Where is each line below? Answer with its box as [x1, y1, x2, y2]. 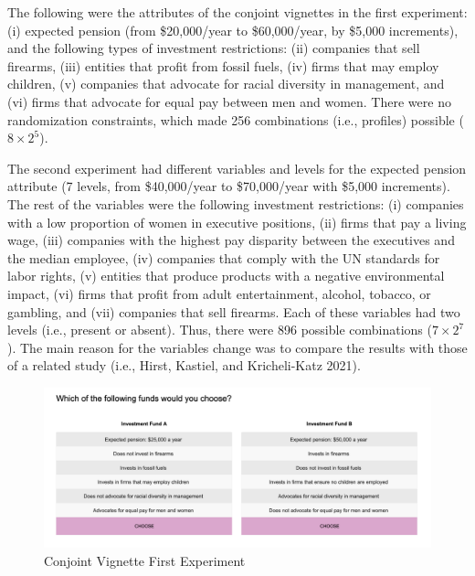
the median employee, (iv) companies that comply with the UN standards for [7, 248, 440, 267]
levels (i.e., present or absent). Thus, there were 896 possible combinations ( [7, 320, 432, 339]
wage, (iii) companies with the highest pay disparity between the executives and [7, 230, 455, 250]
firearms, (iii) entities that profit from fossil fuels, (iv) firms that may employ [7, 56, 439, 75]
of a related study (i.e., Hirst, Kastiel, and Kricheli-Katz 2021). [7, 356, 361, 375]
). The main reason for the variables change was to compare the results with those [7, 337, 468, 357]
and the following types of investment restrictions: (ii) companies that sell [7, 38, 420, 58]
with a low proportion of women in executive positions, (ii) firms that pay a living [7, 212, 467, 231]
